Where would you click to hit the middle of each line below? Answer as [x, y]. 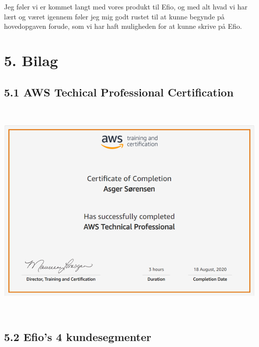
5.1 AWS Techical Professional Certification [119, 92]
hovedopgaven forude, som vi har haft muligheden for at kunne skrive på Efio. [123, 26]
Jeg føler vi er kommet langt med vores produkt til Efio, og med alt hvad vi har [126, 6]
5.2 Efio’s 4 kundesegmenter [78, 336]
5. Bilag [31, 60]
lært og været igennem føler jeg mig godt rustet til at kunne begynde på [114, 16]
